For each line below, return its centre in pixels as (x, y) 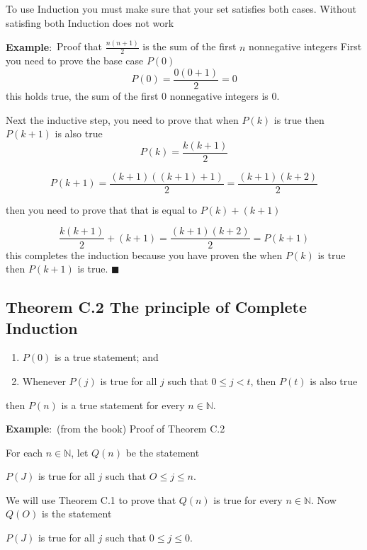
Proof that (80, 46)
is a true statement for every (123, 405)
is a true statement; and (106, 357)
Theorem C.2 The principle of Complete (157, 307)
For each (24, 452)
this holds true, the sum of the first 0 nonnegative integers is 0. (143, 95)
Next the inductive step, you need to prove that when (122, 119)
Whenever (44, 380)
